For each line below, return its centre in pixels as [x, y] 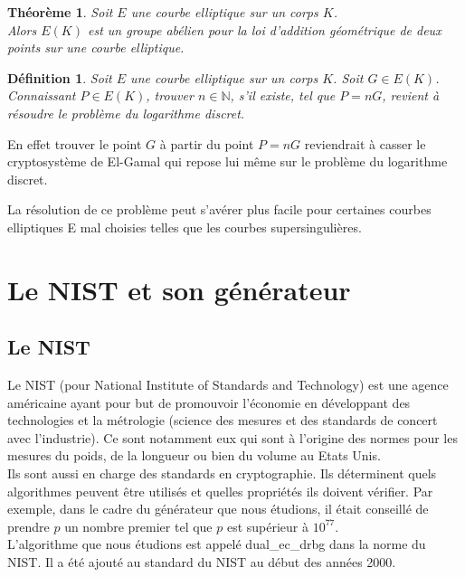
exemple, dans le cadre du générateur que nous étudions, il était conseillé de [218, 509]
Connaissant [42, 95]
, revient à [411, 95]
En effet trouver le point [75, 143]
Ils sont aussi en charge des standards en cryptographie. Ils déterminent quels [222, 473]
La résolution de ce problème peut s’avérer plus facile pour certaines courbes [219, 209]
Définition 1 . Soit [60, 77]
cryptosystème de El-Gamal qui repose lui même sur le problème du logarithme [228, 161]
